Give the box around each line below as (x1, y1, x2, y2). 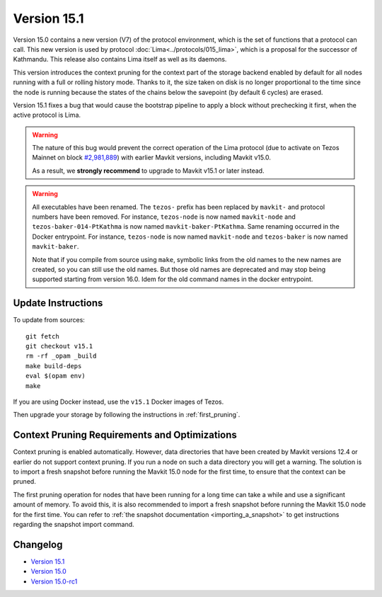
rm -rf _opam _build (25, 352, 97, 360)
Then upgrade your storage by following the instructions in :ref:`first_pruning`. (13, 411, 241, 419)
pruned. (13, 477, 37, 486)
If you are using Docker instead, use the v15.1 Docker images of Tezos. (13, 397, 224, 406)
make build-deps (25, 362, 82, 370)
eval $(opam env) (25, 372, 86, 380)
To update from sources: (13, 316, 85, 324)
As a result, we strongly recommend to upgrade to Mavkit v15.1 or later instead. (32, 166, 265, 175)
